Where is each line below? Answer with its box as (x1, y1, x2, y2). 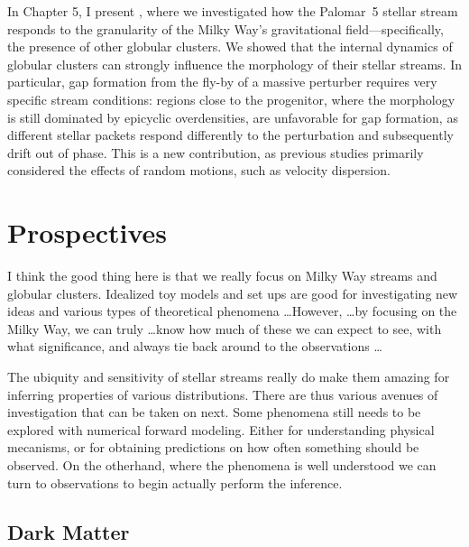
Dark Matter (7, 517, 130, 545)
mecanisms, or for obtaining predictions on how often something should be (7, 438, 419, 457)
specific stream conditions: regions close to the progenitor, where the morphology (7, 89, 455, 108)
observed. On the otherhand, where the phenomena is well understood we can (7, 456, 437, 474)
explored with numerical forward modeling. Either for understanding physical (7, 420, 435, 439)
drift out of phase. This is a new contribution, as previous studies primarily (7, 143, 424, 162)
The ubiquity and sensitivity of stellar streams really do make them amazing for (7, 367, 450, 386)
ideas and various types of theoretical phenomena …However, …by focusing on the (7, 301, 457, 320)
